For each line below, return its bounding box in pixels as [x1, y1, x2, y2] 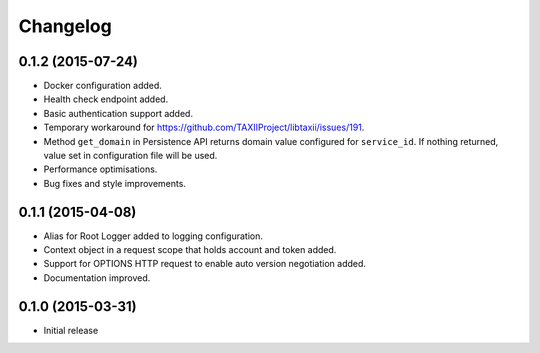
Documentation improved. [43, 271, 151, 284]
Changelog [18, 15, 112, 37]
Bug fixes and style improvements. [43, 177, 187, 189]
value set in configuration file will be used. [43, 150, 218, 162]
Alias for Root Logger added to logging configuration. [43, 230, 264, 242]
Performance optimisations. [43, 163, 158, 175]
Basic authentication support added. [43, 107, 194, 119]
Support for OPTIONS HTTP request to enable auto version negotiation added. [43, 258, 367, 270]
